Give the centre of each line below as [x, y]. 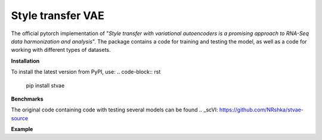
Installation [25, 61]
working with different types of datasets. [61, 50]
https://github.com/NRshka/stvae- [261, 110]
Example [22, 129]
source [20, 118]
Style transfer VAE [58, 15]
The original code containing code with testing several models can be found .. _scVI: [114, 110]
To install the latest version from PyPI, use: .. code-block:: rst [86, 72]
